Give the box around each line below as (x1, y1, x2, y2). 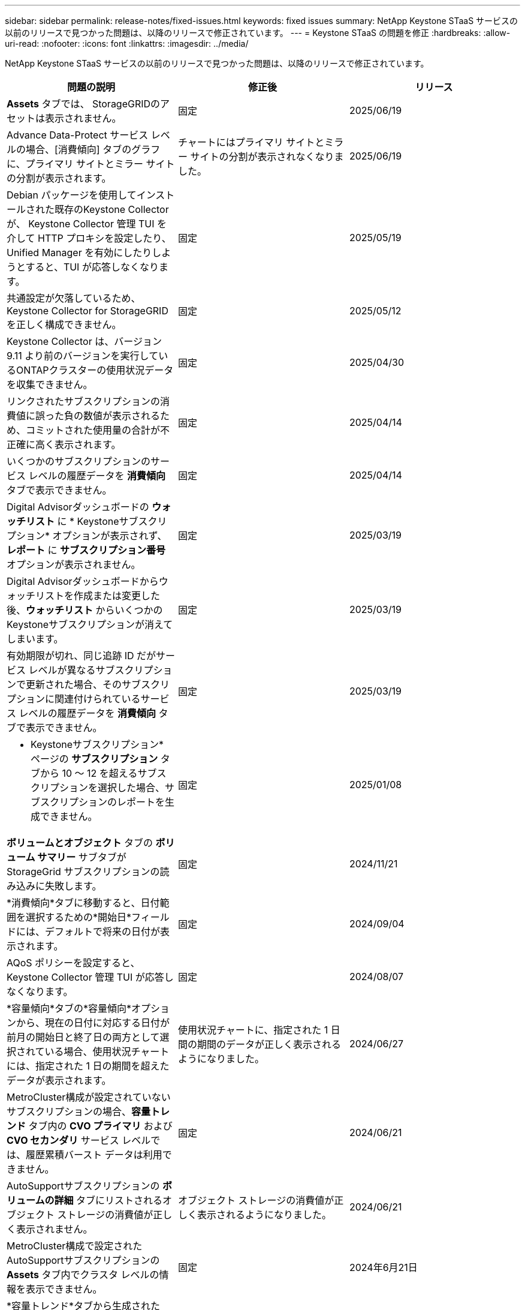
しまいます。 (7, 633, 64, 645)
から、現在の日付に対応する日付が (16, 1017, 170, 1029)
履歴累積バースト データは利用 (26, 1149, 162, 1161)
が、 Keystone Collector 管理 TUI (7, 218, 155, 230)
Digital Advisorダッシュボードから (7, 575, 159, 587)
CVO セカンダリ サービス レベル (7, 1134, 151, 1146)
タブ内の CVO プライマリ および (28, 1120, 173, 1132)
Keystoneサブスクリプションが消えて (7, 618, 173, 630)
